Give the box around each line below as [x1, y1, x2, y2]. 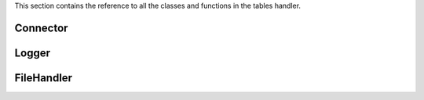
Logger [14, 46, 51, 59]
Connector [14, 21, 68, 34]
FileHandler [14, 71, 73, 84]
